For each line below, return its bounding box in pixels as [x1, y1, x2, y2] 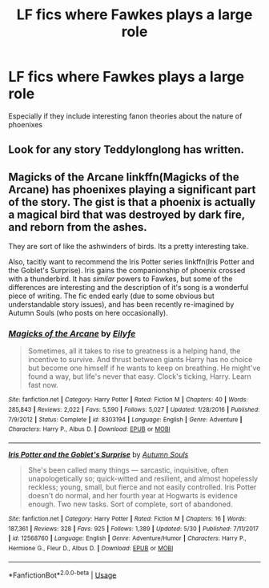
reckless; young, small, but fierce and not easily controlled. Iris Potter [27, 482, 257, 492]
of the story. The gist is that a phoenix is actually [8, 195, 256, 209]
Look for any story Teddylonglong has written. [8, 143, 245, 157]
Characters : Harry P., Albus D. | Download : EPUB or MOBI [8, 425, 171, 433]
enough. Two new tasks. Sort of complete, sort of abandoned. [27, 499, 234, 509]
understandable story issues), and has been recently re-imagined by [8, 300, 235, 309]
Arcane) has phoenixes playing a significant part [8, 183, 256, 196]
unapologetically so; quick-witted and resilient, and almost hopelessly [27, 474, 259, 484]
